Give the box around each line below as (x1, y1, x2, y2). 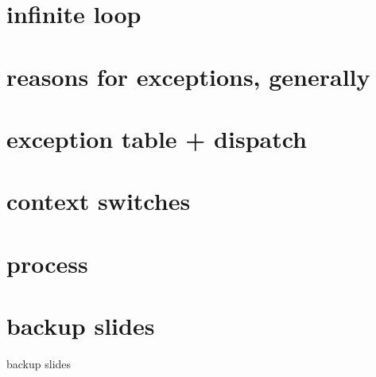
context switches (6, 185, 191, 217)
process (6, 247, 88, 279)
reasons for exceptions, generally (6, 60, 370, 92)
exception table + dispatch (6, 122, 308, 154)
